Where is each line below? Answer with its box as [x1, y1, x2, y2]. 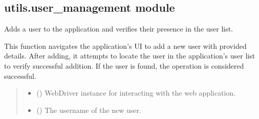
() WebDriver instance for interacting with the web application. [36, 87, 236, 98]
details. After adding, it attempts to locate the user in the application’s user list [4, 50, 255, 61]
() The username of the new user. [36, 104, 141, 115]
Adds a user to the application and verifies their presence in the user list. [4, 23, 233, 34]
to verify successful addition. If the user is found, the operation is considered [4, 60, 244, 71]
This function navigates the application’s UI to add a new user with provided [4, 40, 247, 51]
